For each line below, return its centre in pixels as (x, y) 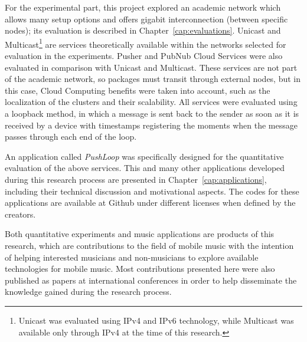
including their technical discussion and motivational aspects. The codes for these (152, 191)
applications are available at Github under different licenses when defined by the (150, 203)
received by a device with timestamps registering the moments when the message (151, 125)
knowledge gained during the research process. (88, 292)
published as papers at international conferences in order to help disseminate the (151, 280)
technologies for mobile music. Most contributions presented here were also (140, 269)
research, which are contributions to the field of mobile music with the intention (149, 245)
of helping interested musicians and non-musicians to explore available (132, 257)
